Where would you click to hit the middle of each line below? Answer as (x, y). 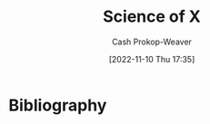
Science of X (152, 17)
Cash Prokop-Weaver (152, 42)
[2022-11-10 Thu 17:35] (152, 59)
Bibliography (58, 105)
